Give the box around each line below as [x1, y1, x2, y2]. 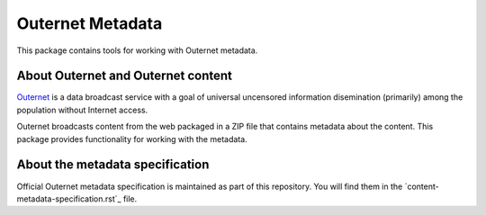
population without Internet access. [16, 104, 148, 115]
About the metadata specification [16, 157, 210, 173]
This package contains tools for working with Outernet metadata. [16, 45, 258, 56]
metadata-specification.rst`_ [16, 193, 121, 204]
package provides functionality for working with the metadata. [16, 133, 247, 144]
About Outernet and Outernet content [16, 68, 233, 84]
